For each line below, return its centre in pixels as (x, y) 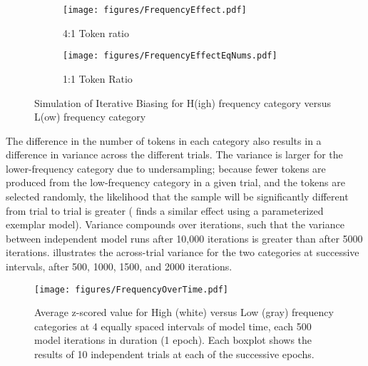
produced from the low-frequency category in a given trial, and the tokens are (175, 182)
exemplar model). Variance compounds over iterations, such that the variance (175, 224)
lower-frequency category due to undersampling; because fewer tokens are (166, 168)
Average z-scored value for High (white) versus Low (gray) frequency (184, 312)
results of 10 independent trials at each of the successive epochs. (174, 354)
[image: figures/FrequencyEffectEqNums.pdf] (170, 56)
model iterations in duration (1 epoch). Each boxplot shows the (173, 340)
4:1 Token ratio (96, 32)
